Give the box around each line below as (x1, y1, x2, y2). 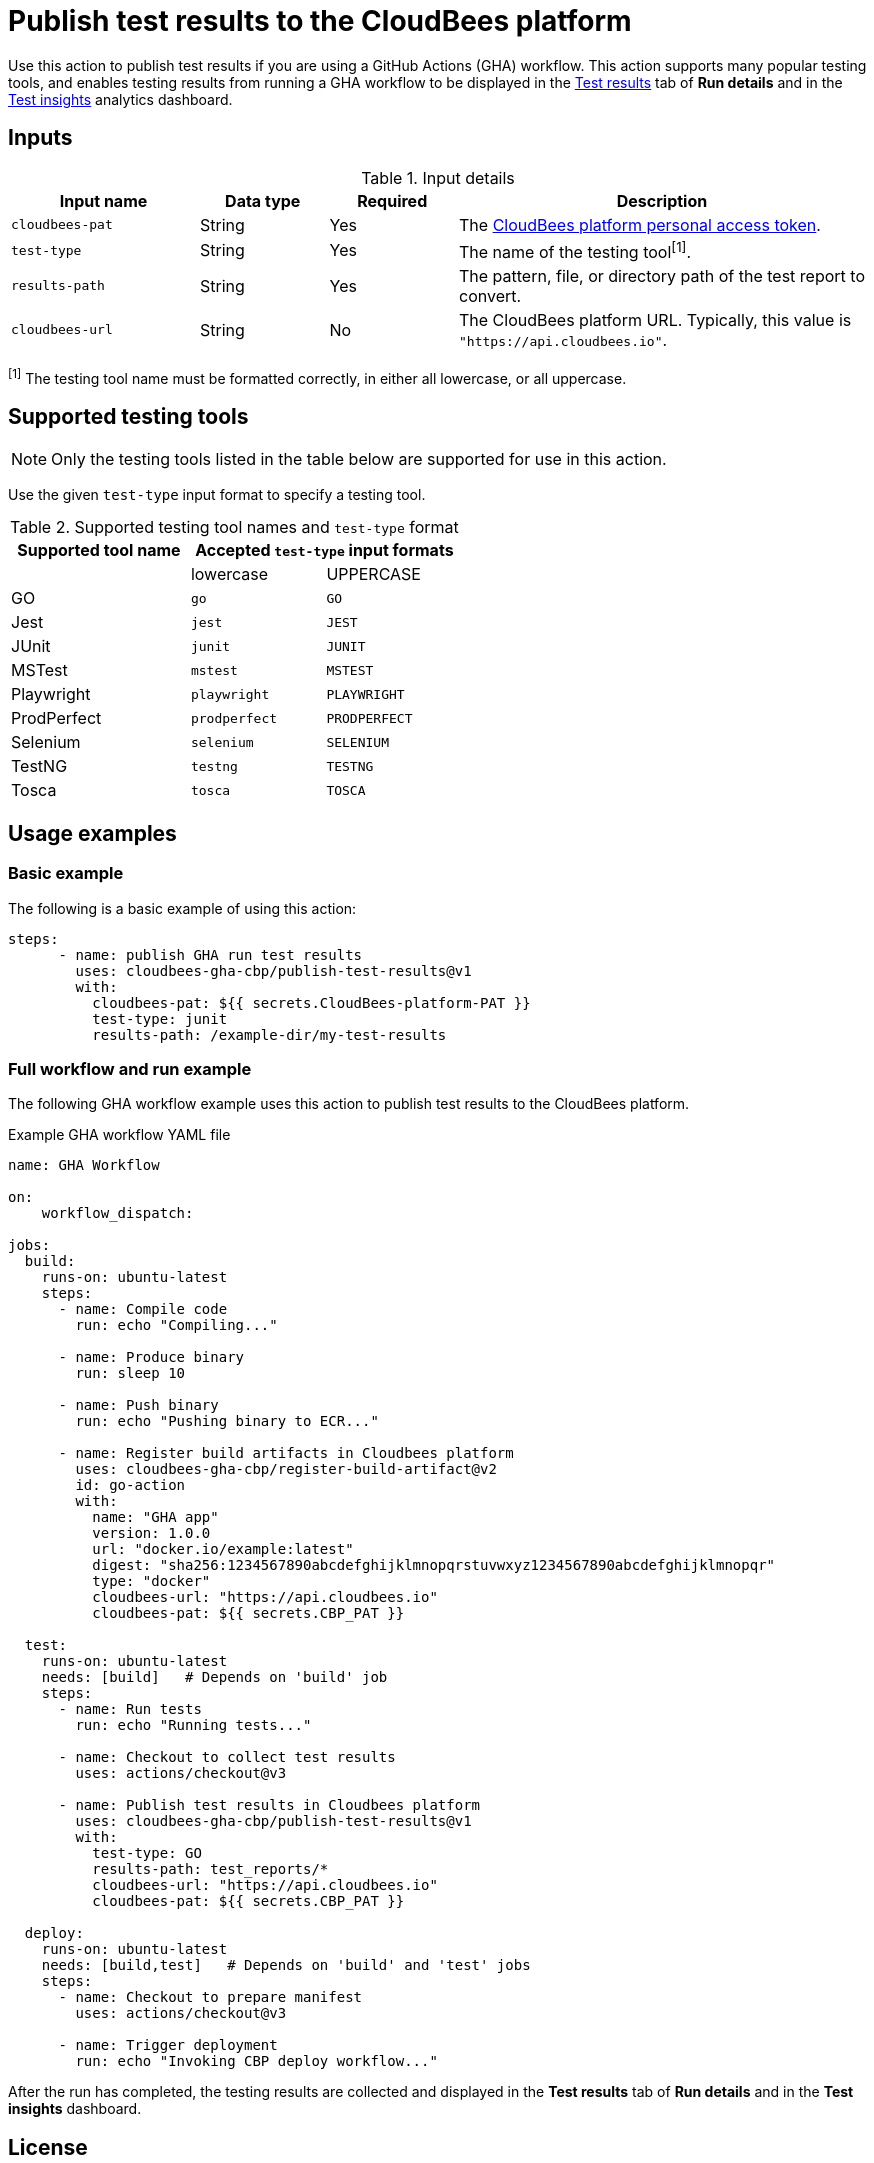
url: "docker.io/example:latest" (92, 1541, 354, 1558)
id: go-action (75, 1477, 186, 1494)
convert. (459, 285, 522, 306)
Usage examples (8, 820, 177, 846)
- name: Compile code (58, 1301, 228, 1318)
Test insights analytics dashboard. (8, 90, 233, 108)
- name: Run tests (58, 1701, 202, 1718)
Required (357, 190, 428, 211)
